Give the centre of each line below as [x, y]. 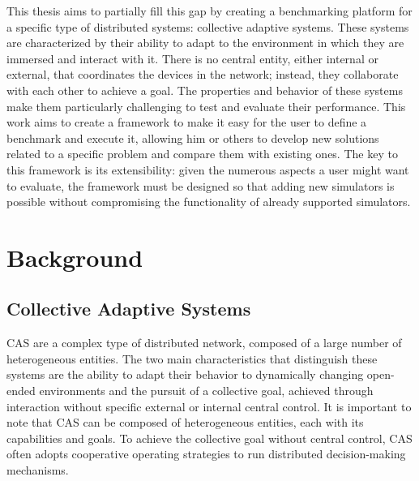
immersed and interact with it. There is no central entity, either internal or [192, 58]
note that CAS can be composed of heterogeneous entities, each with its [185, 422]
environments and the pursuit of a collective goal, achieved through [206, 391]
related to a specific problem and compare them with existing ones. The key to [202, 154]
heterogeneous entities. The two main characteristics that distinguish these [192, 358]
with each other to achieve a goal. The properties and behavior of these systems [205, 90]
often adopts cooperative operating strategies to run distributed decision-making [206, 454]
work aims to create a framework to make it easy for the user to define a [187, 122]
